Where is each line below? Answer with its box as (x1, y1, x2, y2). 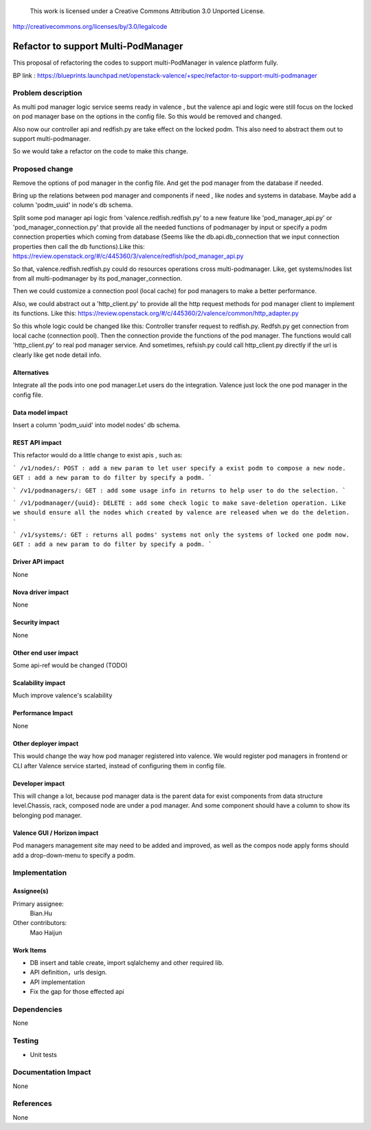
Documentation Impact (12, 1067, 91, 1077)
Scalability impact (12, 679, 66, 687)
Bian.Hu (30, 909, 53, 917)
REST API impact (12, 438, 62, 446)
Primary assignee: (12, 900, 65, 908)
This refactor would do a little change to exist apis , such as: (12, 451, 183, 459)
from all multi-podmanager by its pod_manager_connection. (12, 274, 182, 283)
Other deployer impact (12, 739, 79, 748)
